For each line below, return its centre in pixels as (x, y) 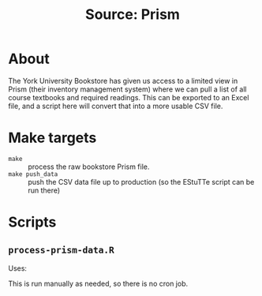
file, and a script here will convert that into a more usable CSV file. (116, 106)
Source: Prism (133, 15)
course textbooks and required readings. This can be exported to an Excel (129, 97)
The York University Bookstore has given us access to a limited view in (123, 81)
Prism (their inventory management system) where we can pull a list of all (127, 89)
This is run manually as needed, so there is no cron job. (98, 283)
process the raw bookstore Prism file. (89, 167)
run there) (44, 190)
